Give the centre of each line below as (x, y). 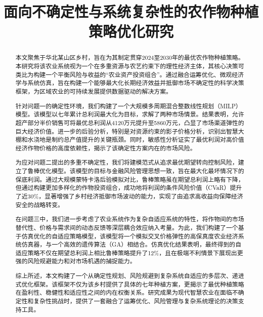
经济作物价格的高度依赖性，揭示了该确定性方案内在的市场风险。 (106, 148)
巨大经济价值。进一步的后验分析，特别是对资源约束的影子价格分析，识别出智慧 (127, 131)
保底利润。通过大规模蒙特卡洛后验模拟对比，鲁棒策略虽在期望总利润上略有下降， (130, 179)
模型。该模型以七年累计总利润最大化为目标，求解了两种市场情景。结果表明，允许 (130, 114)
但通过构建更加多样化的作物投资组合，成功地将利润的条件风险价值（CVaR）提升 (129, 188)
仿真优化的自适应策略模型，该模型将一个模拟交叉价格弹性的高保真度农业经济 (130, 236)
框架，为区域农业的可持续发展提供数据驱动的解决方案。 (94, 91)
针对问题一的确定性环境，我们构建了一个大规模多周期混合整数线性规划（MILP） (128, 106)
